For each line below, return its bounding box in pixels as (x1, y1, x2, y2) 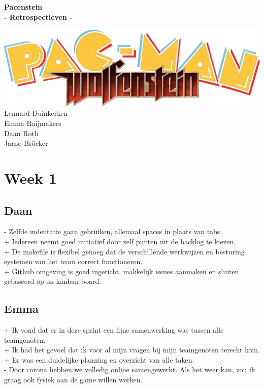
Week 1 (4, 167, 57, 188)
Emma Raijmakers (4, 117, 61, 128)
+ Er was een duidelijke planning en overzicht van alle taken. (4, 354, 194, 365)
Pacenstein (4, 2, 43, 12)
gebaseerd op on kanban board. (4, 276, 102, 286)
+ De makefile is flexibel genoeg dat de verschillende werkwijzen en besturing (4, 246, 245, 256)
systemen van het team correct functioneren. (4, 256, 143, 267)
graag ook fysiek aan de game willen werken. (4, 374, 143, 385)
